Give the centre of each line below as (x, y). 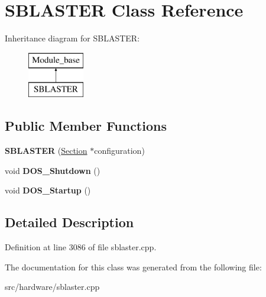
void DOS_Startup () (48, 190)
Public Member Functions (86, 126)
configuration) (119, 151)
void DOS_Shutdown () (53, 170)
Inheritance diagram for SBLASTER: (72, 38)
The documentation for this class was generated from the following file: (133, 267)
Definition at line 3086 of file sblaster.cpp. (81, 247)
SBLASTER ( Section (46, 151)
